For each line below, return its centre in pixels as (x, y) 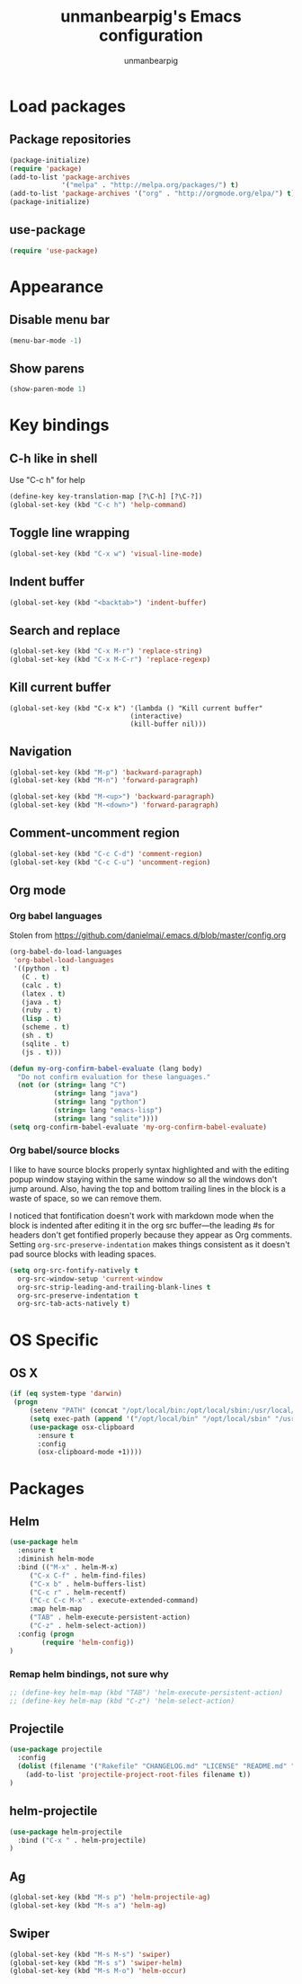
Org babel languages (56, 916)
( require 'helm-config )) (88, 1642)
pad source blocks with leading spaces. (83, 1254)
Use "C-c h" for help (47, 480)
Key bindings (59, 425)
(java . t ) (42, 1002)
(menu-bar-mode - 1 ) (46, 340)
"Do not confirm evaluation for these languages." (114, 1077)
